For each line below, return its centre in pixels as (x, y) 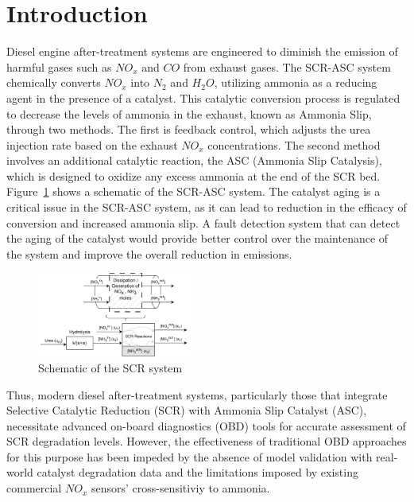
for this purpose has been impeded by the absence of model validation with (190, 456)
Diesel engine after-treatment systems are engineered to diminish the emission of (202, 51)
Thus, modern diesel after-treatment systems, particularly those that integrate (197, 394)
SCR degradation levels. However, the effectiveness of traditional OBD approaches (207, 441)
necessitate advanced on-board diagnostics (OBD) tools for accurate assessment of (206, 425)
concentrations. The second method (294, 144)
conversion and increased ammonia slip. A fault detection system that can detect (203, 222)
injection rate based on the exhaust (92, 144)
